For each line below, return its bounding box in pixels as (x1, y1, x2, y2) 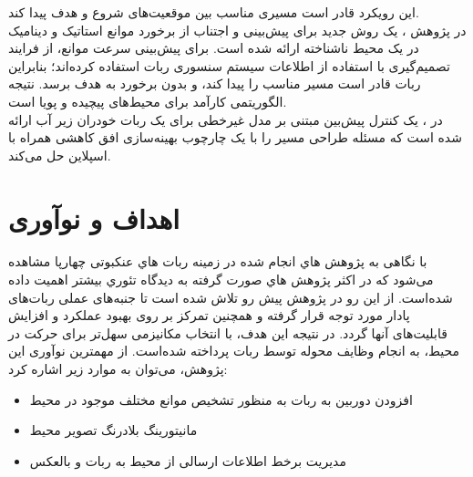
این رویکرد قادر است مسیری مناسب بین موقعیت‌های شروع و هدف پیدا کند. (8, 3, 419, 21)
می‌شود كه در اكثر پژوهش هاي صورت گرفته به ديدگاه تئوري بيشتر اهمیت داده (8, 270, 434, 289)
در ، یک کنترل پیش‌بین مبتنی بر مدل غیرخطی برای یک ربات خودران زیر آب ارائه (8, 109, 443, 129)
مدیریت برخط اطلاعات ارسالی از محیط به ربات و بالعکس (29, 451, 346, 470)
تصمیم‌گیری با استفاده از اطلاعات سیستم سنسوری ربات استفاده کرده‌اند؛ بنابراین (8, 56, 450, 75)
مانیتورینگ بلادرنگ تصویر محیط (29, 420, 198, 440)
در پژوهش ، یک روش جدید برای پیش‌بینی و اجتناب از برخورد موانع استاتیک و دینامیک (8, 20, 467, 39)
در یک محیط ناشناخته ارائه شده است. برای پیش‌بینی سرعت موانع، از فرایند (8, 38, 419, 57)
